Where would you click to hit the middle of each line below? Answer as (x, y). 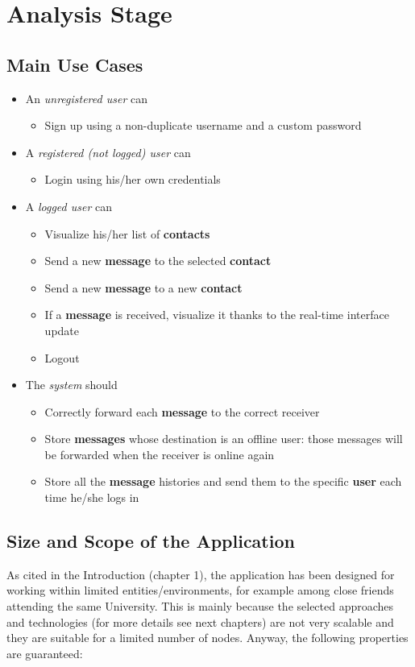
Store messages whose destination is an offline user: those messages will (224, 439)
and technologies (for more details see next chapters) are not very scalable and (200, 621)
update (62, 330)
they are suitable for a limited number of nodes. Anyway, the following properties (207, 638)
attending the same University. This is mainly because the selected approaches (200, 606)
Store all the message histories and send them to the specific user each (223, 481)
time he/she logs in (92, 497)
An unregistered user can (86, 98)
